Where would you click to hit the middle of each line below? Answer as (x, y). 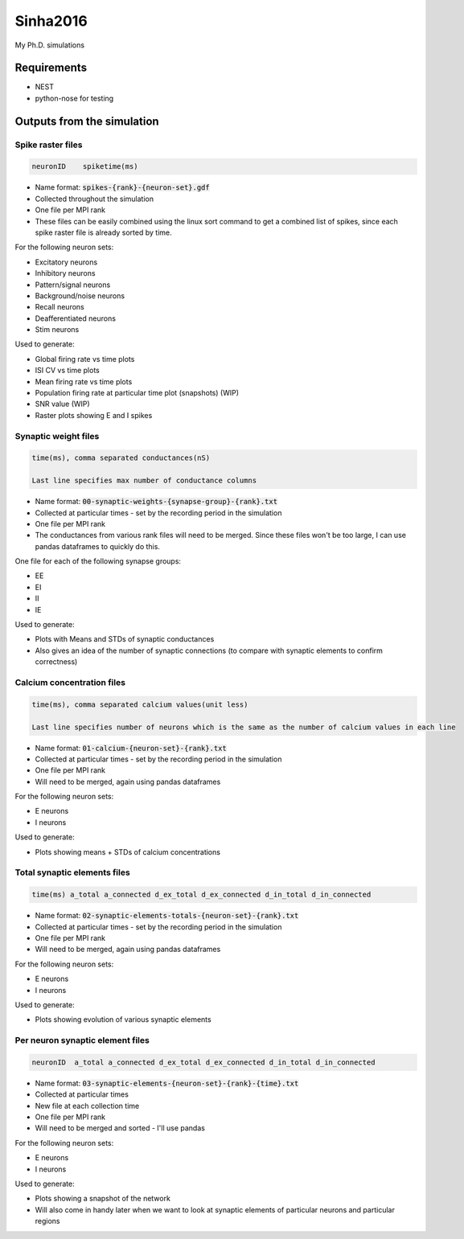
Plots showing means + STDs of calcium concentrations (128, 851)
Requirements (51, 68)
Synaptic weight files (57, 436)
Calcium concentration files (70, 682)
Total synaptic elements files (72, 872)
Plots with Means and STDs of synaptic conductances (125, 639)
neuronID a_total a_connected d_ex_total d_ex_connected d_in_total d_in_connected (203, 1062)
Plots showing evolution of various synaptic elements (123, 1020)
